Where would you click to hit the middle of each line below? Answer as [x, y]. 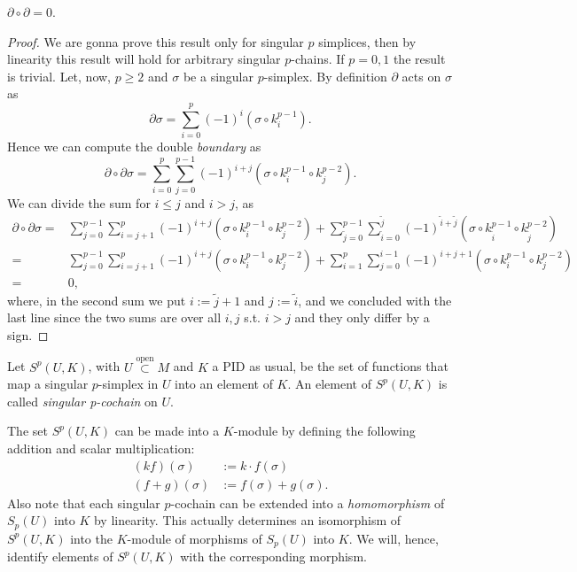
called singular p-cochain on [82, 401]
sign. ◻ [28, 334]
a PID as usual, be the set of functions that [330, 366]
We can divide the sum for [79, 202]
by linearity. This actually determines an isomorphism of [247, 520]
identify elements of [60, 557]
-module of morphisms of [195, 538]
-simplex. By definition [325, 76]
